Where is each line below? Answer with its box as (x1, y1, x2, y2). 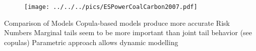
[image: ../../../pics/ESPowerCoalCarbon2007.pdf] (24, 3, 198, 10)
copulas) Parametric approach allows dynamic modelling (4, 37, 178, 47)
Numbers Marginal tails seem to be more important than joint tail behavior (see (4, 27, 252, 38)
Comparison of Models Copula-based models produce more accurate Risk (4, 17, 230, 28)
